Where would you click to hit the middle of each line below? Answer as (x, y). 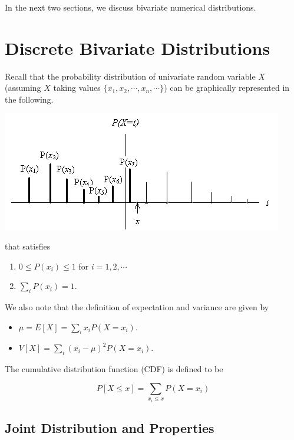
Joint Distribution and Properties (110, 428)
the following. (29, 99)
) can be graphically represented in (227, 88)
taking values (77, 88)
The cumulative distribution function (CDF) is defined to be (114, 369)
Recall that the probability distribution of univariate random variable (130, 76)
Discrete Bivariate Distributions (138, 47)
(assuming (23, 88)
